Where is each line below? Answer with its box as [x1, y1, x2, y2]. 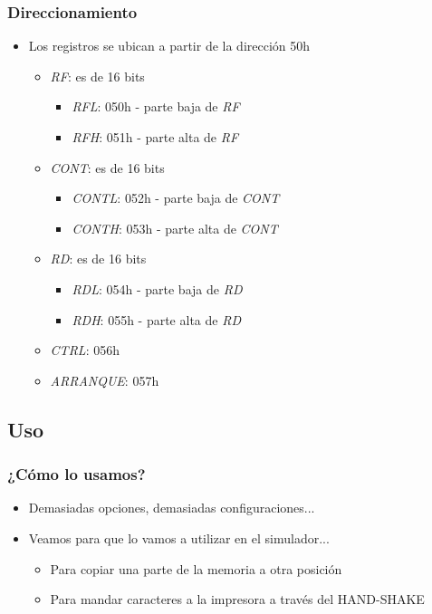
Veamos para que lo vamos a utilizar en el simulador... [28, 528, 330, 547]
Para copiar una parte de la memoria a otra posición [50, 559, 342, 578]
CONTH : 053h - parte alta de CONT [72, 218, 278, 237]
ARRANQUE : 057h [50, 370, 159, 389]
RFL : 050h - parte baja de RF [72, 97, 240, 116]
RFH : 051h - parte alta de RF [72, 128, 239, 146]
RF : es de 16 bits [50, 66, 145, 85]
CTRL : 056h [50, 341, 120, 360]
